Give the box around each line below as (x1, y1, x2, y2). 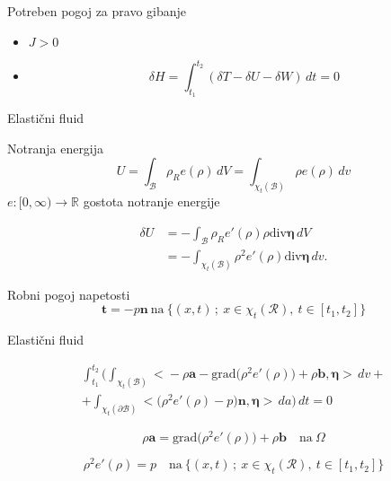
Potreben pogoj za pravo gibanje (7, 2, 187, 20)
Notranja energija (7, 138, 104, 157)
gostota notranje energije (83, 192, 220, 211)
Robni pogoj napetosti (7, 284, 130, 303)
